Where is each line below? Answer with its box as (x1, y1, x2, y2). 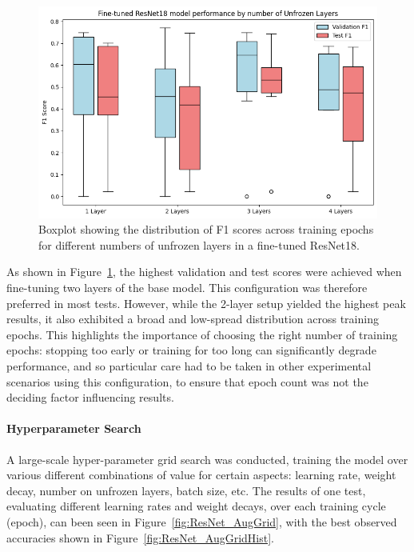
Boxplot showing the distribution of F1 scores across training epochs (38, 221, 374, 238)
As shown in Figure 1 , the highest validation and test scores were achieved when (6, 263, 402, 280)
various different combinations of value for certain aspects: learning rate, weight (6, 466, 396, 483)
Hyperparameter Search (6, 420, 141, 437)
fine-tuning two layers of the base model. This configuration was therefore (6, 278, 368, 295)
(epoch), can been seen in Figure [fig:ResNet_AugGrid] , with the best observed (6, 513, 397, 530)
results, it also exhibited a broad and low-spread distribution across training (6, 310, 379, 327)
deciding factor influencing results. (6, 389, 174, 406)
